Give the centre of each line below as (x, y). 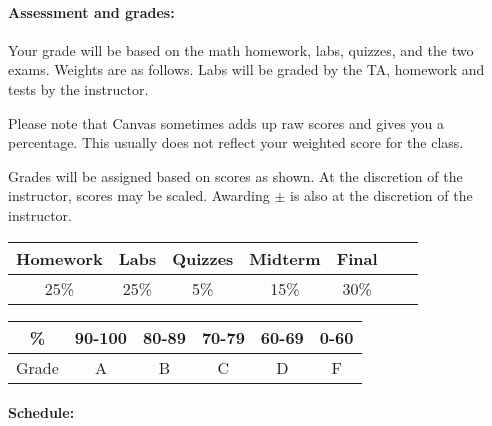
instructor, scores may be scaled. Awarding (139, 195)
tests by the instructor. (78, 88)
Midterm (285, 258)
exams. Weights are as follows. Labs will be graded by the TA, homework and (246, 69)
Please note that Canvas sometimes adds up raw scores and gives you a (226, 122)
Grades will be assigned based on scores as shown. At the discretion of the (235, 175)
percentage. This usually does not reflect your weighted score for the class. (236, 142)
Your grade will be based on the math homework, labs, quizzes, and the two (241, 49)
